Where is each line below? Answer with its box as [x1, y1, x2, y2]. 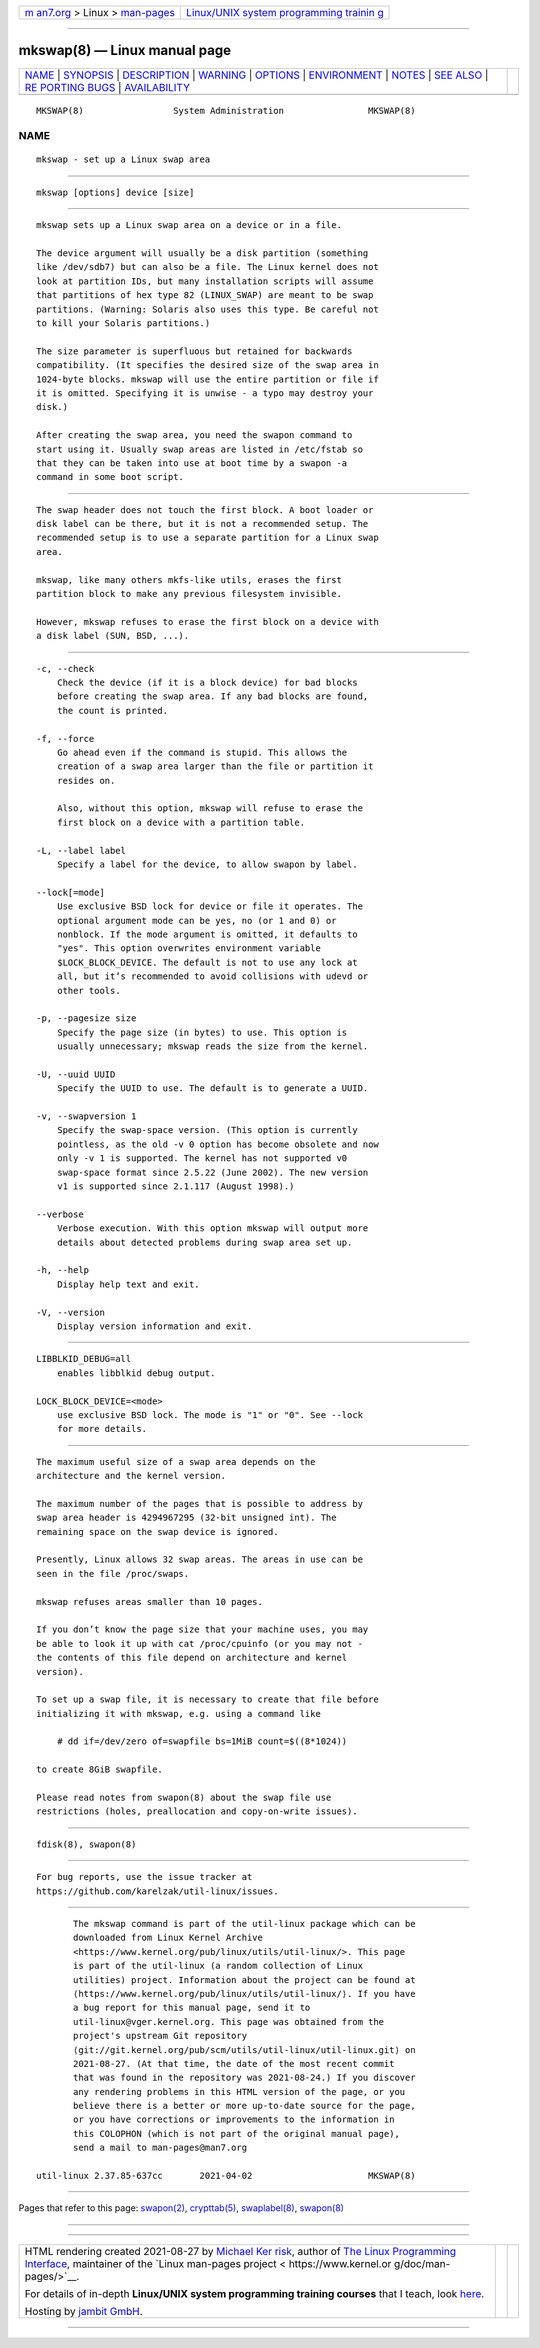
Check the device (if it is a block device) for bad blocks [56, 676, 359, 688]
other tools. [56, 985, 121, 996]
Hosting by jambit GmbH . [24, 2304, 144, 2318]
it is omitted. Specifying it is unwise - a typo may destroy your [36, 387, 374, 399]
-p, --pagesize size [36, 1013, 137, 1024]
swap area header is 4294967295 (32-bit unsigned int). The [36, 1512, 337, 1524]
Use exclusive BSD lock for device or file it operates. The [56, 901, 364, 912]
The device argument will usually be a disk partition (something [36, 248, 369, 259]
